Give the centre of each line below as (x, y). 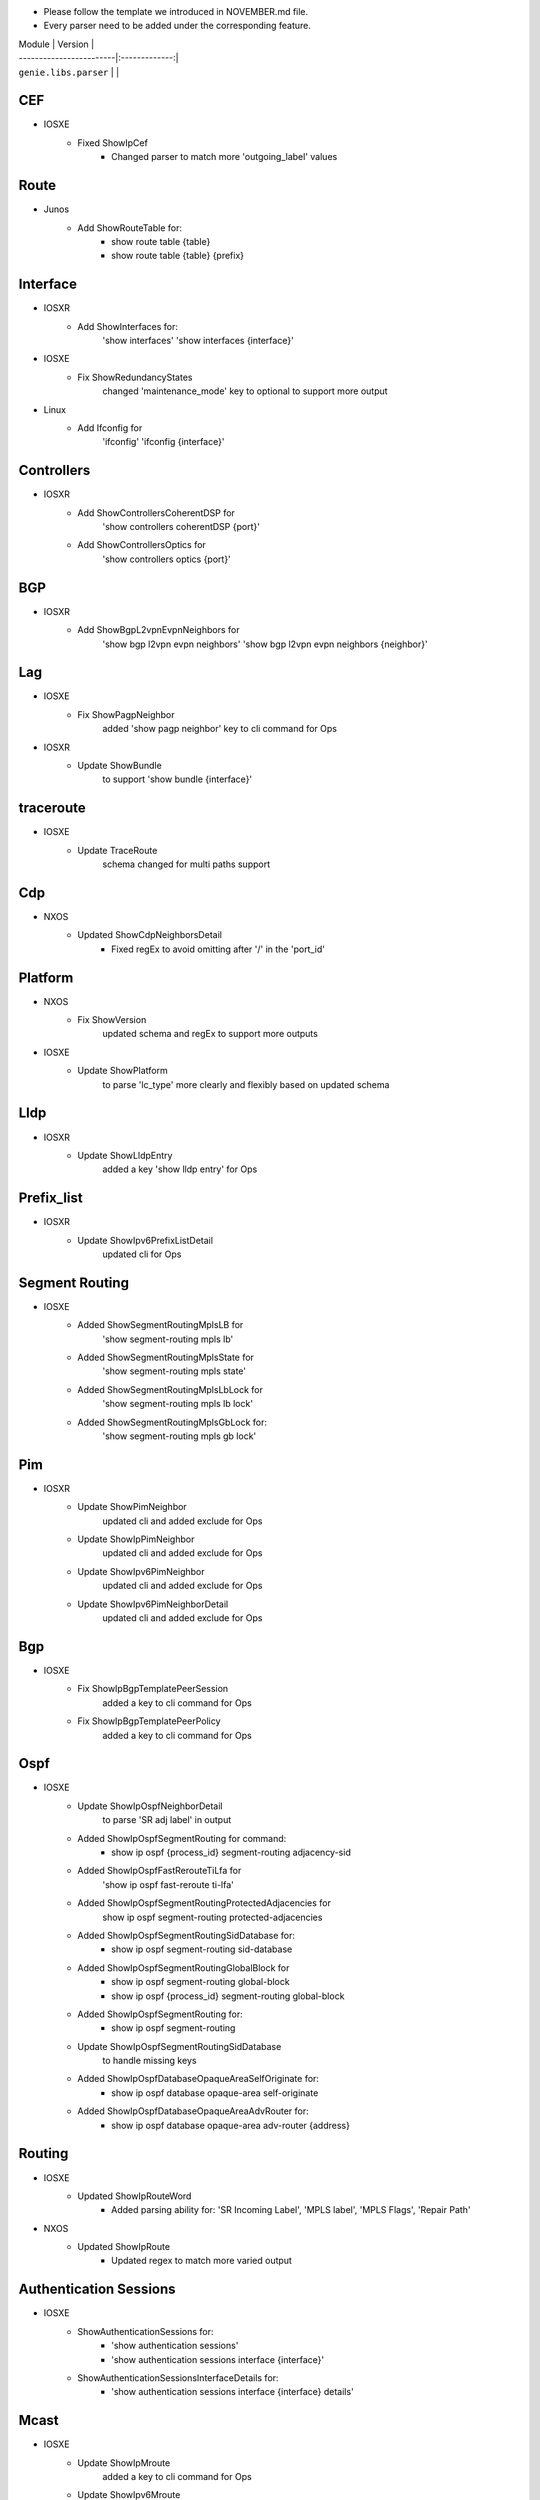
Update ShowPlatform (123, 1071)
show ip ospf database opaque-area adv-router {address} (230, 2125)
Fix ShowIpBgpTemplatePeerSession (153, 1689)
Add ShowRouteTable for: (129, 227)
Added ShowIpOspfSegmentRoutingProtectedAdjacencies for (204, 1903)
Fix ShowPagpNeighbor (126, 714)
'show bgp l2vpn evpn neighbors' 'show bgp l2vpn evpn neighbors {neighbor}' (265, 644)
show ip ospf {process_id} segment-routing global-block (228, 1996)
